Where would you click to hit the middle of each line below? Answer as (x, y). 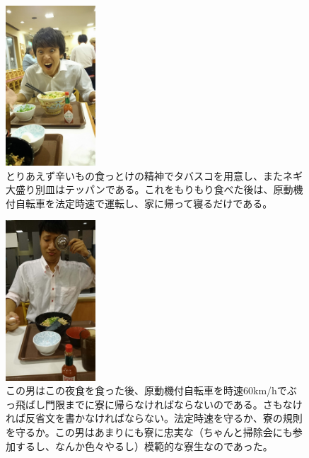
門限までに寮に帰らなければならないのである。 (154, 404)
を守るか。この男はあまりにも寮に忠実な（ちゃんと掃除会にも (149, 431)
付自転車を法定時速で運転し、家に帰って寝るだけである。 (139, 203)
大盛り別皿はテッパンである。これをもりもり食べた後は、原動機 (154, 189)
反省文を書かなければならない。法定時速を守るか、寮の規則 (164, 418)
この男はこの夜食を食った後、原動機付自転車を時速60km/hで (146, 390)
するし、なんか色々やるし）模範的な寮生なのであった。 (144, 446)
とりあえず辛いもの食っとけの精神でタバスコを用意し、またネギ (154, 175)
